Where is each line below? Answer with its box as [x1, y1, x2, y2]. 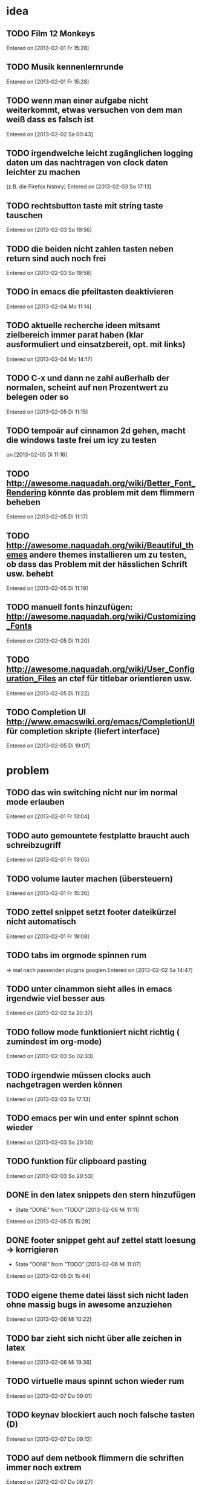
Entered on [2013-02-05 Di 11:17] [6, 513, 88, 520]
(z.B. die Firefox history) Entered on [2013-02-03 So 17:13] [6, 183, 152, 190]
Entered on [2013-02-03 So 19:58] [6, 270, 92, 277]
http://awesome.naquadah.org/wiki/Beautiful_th [6, 540, 194, 551]
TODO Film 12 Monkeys [6, 28, 96, 39]
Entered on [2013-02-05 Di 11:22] [6, 689, 90, 697]
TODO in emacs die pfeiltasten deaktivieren [6, 286, 174, 297]
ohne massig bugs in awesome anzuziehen [6, 1299, 172, 1309]
